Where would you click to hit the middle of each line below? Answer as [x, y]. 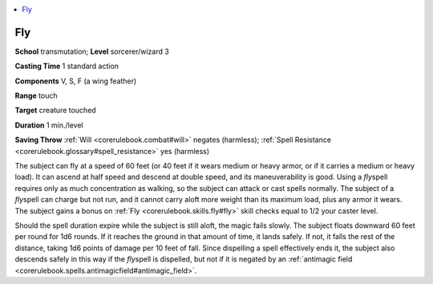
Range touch [36, 95]
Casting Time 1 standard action [67, 66]
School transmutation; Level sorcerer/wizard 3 [92, 51]
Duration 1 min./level [49, 125]
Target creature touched [55, 110]
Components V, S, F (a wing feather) [76, 81]
